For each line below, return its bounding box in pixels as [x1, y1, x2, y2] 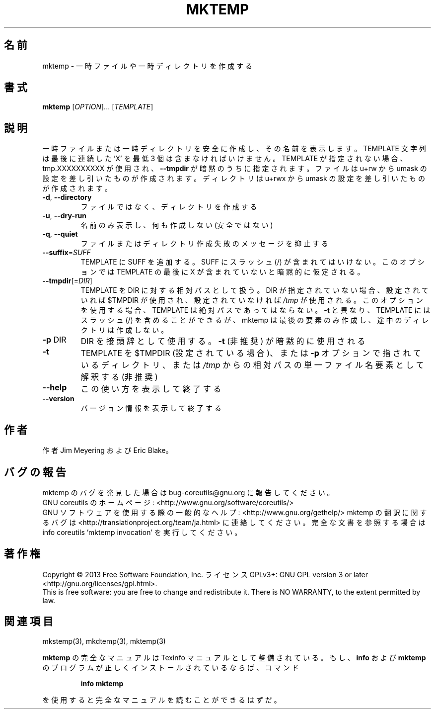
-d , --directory [42, 193, 92, 202]
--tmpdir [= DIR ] [42, 276, 92, 285]
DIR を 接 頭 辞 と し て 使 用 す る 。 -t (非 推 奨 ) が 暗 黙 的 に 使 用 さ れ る [80, 336, 365, 347]
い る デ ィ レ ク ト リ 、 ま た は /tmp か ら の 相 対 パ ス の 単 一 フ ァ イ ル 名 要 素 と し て [80, 360, 424, 370]
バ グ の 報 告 [4, 465, 66, 478]
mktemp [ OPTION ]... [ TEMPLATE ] [42, 102, 153, 111]
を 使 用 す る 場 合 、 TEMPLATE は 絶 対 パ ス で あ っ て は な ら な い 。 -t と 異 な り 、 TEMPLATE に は [80, 306, 431, 315]
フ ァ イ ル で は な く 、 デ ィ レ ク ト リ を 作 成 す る [80, 202, 257, 211]
